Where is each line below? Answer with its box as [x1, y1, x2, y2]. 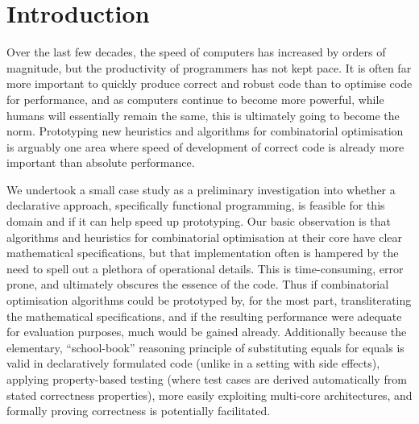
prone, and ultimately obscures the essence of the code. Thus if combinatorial [6, 276, 389, 293]
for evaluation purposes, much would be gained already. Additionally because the [6, 323, 407, 340]
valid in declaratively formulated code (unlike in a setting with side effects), [6, 355, 380, 372]
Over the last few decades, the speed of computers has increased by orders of [6, 44, 386, 60]
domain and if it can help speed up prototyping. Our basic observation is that [6, 213, 391, 230]
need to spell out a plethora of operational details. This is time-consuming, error [6, 260, 404, 276]
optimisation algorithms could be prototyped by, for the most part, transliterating [6, 292, 412, 309]
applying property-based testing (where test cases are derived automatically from [6, 371, 407, 387]
